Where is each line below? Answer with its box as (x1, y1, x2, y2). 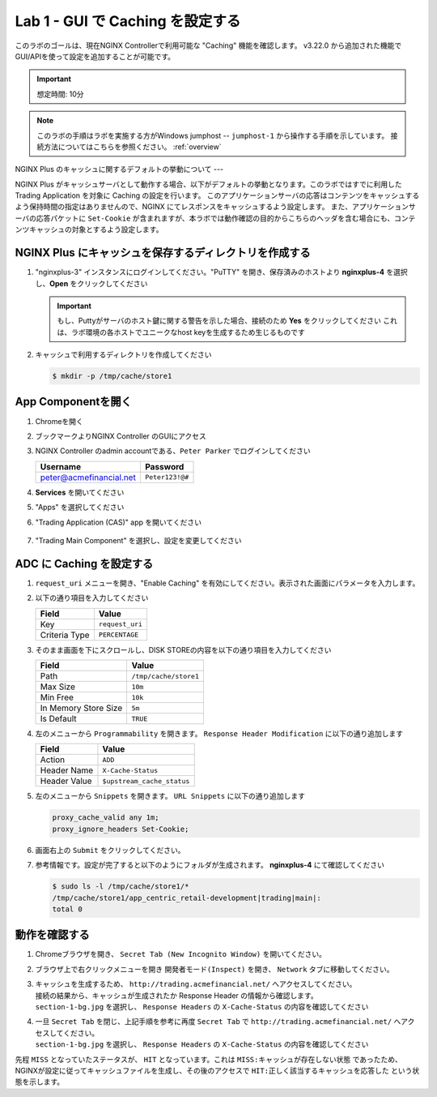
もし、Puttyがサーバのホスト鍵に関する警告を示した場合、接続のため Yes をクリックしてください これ (57, 316, 398, 326)
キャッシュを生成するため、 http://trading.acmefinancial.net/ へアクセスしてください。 (35, 979, 357, 989)
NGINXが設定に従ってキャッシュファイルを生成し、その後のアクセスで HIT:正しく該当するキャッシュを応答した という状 (15, 1065, 420, 1075)
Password (144, 461, 185, 472)
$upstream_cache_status (102, 777, 190, 786)
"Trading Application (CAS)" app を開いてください (35, 517, 202, 527)
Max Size (40, 681, 76, 692)
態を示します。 (15, 1077, 65, 1086)
